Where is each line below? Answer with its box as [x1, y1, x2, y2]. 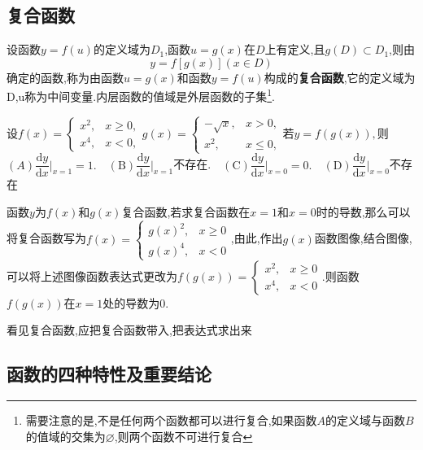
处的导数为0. [102, 294, 169, 311]
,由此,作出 [230, 229, 283, 247]
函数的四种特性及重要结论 [7, 361, 211, 387]
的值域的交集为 [25, 427, 106, 444]
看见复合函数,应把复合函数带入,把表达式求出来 [7, 321, 252, 339]
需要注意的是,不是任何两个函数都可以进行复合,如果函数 [25, 412, 317, 429]
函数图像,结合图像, [314, 229, 412, 247]
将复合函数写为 [7, 229, 86, 247]
